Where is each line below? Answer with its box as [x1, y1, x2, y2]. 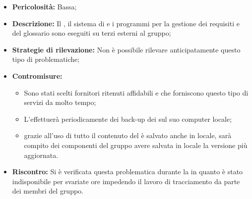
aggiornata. [24, 149, 59, 160]
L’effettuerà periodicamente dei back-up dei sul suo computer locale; [24, 113, 232, 124]
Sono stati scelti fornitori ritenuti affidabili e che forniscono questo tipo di [24, 87, 249, 98]
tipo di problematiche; [12, 54, 80, 64]
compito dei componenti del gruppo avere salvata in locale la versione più [24, 140, 248, 150]
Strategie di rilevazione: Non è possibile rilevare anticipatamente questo [12, 44, 241, 54]
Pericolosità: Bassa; [12, 1, 77, 11]
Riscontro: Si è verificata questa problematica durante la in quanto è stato [12, 166, 243, 177]
